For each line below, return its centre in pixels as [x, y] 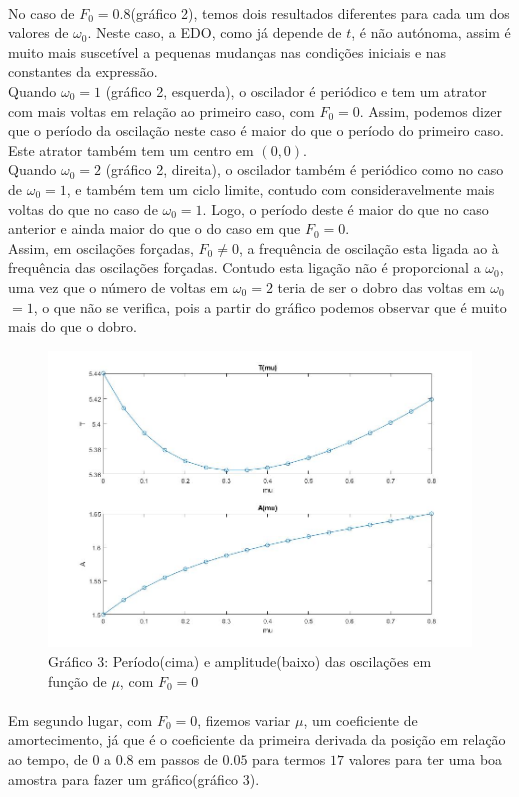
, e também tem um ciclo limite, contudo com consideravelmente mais [280, 188]
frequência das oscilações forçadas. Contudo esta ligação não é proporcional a [244, 267]
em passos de [178, 759]
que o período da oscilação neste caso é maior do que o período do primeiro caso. [256, 130]
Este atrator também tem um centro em [131, 149]
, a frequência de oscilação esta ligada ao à [368, 247]
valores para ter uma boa [425, 759]
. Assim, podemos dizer [430, 110]
